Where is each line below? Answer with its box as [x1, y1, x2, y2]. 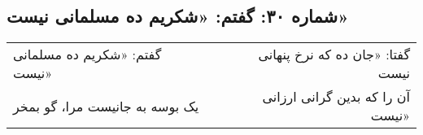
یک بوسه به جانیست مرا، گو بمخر [13, 96, 199, 115]
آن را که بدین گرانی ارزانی [262, 87, 410, 107]
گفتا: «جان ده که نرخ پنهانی [258, 45, 410, 64]
